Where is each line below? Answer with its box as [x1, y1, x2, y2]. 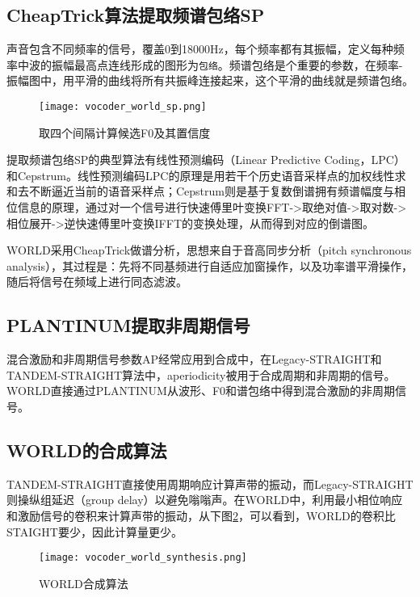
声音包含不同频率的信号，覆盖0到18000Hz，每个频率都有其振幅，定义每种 [6, 40, 393, 57]
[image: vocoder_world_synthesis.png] [39, 552, 247, 564]
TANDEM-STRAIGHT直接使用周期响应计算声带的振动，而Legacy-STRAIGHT [6, 475, 414, 492]
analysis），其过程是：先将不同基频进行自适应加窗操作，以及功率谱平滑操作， [6, 257, 413, 274]
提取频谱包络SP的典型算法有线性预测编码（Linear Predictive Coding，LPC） [6, 151, 405, 168]
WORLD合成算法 [39, 574, 128, 591]
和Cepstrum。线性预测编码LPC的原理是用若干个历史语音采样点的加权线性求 [6, 166, 406, 183]
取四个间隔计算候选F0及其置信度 [39, 124, 211, 141]
